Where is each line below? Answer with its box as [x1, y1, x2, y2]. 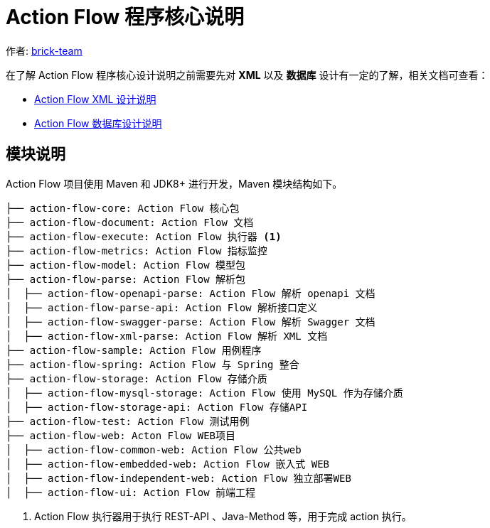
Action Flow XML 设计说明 [34, 92, 156, 105]
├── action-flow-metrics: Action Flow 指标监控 [6, 244, 267, 257]
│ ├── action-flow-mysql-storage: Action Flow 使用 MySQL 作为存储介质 [6, 387, 403, 399]
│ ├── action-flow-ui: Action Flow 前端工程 [6, 486, 256, 498]
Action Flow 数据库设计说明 [34, 117, 162, 129]
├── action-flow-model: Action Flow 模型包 [6, 259, 246, 271]
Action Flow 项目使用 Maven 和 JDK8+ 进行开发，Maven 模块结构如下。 [6, 177, 343, 190]
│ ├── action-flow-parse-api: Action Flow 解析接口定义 [6, 301, 318, 313]
